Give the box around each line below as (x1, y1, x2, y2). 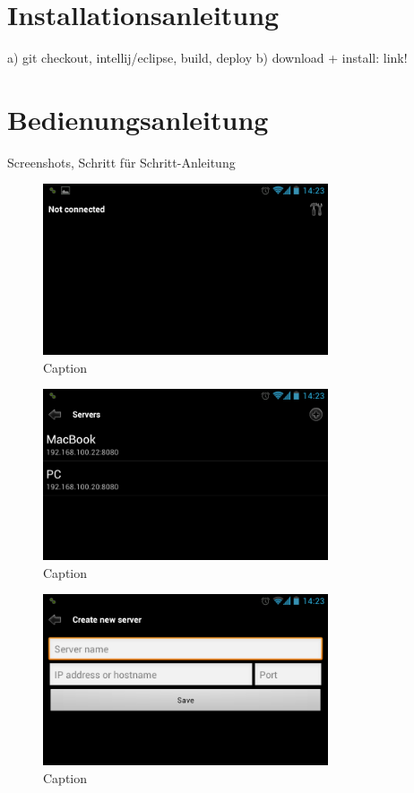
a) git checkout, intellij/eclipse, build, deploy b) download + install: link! (7, 48, 408, 67)
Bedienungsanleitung (7, 100, 269, 137)
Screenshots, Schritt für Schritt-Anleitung (7, 152, 236, 171)
